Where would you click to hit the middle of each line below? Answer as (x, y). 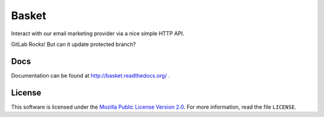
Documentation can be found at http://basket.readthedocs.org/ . (91, 75)
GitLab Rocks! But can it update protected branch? (73, 44)
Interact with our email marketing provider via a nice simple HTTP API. (98, 33)
